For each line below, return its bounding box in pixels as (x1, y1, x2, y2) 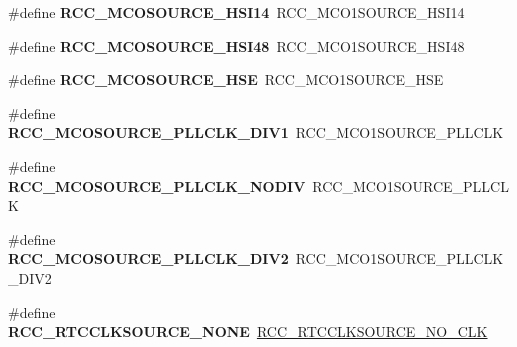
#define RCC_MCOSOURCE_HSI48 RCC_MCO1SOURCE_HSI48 (8, 35, 465, 56)
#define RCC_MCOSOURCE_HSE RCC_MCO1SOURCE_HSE (8, 69, 444, 90)
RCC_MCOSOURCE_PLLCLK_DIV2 (8, 248, 289, 269)
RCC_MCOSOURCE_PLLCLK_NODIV (8, 175, 306, 196)
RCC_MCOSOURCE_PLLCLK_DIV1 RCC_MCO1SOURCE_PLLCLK (8, 122, 504, 143)
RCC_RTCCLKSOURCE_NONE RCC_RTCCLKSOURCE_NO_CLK (8, 321, 488, 342)
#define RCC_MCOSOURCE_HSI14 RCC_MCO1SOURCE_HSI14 (8, 2, 465, 22)
